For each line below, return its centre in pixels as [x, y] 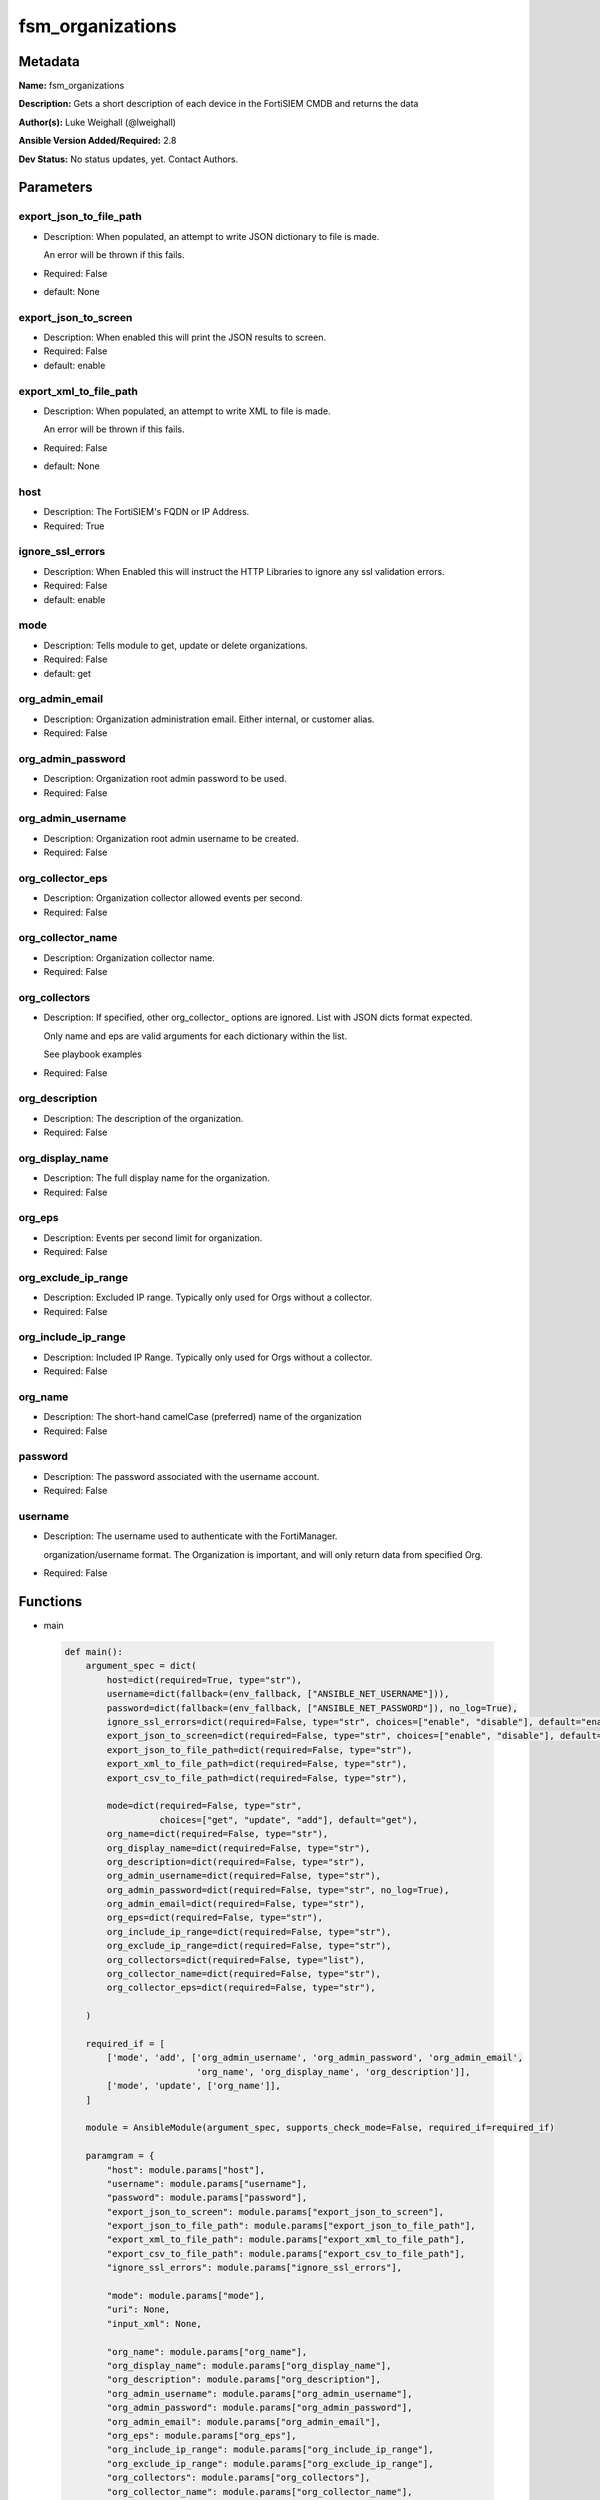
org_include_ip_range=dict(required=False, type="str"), [249, 1931]
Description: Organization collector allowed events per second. [173, 898]
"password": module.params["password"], [207, 2198]
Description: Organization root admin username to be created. [171, 838]
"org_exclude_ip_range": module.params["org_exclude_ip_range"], [270, 2463]
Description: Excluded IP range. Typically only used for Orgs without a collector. [208, 1297]
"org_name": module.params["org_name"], [207, 2351]
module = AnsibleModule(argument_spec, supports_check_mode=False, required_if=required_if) [320, 2128]
